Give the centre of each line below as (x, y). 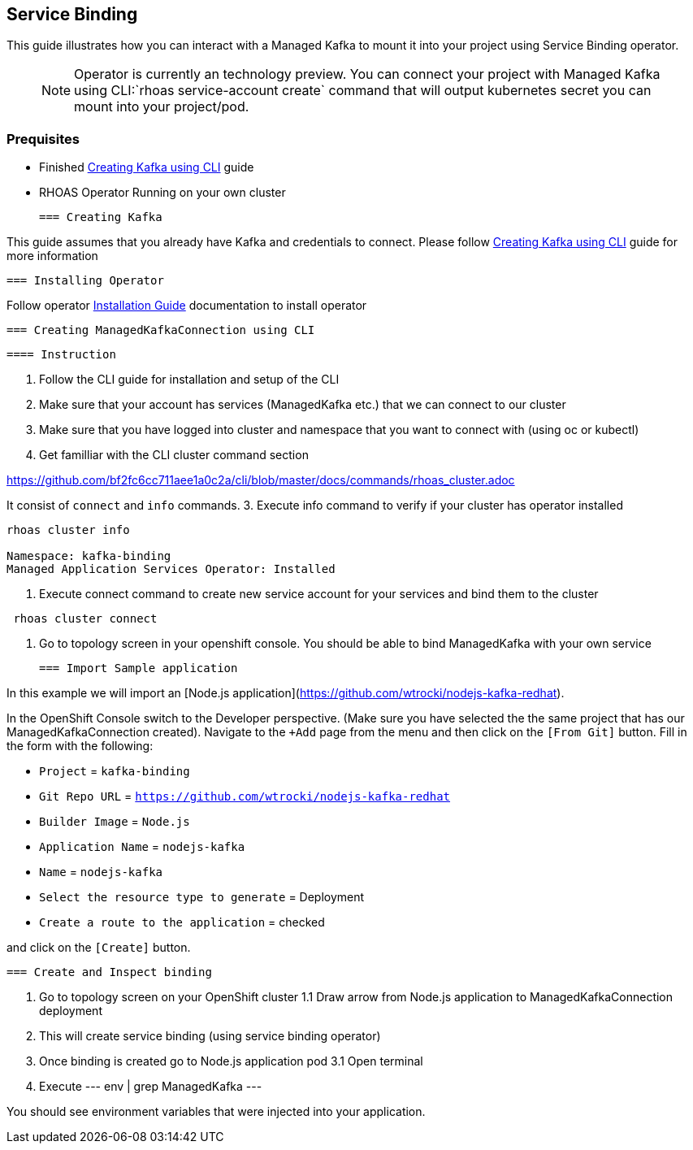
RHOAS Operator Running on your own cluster (162, 193)
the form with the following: (80, 746)
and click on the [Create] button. (99, 948)
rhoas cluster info (68, 530)
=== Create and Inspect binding (109, 972)
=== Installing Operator (85, 281)
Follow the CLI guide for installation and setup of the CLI (189, 380)
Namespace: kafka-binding (89, 556)
